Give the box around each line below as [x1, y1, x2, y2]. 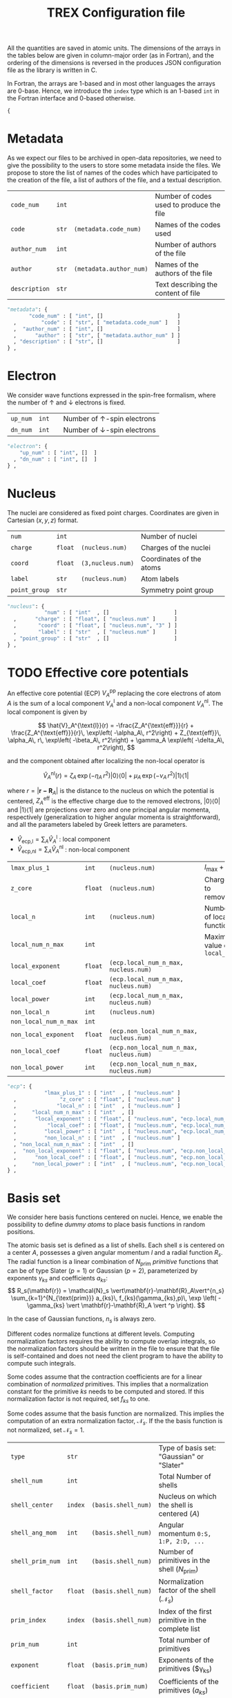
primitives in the [158, 1556, 211, 1566]
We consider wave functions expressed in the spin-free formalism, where [7, 391, 216, 400]
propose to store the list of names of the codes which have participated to [7, 168, 218, 177]
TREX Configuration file [46, 5, 186, 21]
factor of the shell [158, 1586, 216, 1596]
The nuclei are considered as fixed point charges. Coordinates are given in [7, 508, 220, 517]
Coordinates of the [140, 554, 202, 564]
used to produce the [155, 200, 221, 209]
